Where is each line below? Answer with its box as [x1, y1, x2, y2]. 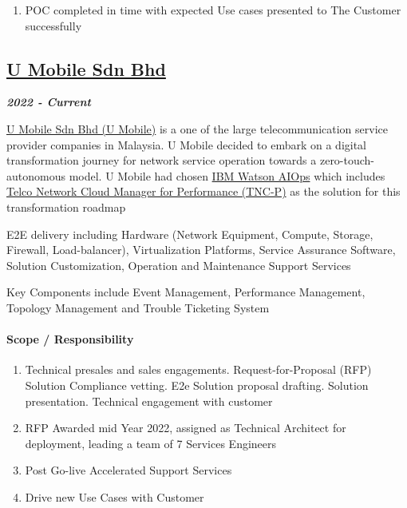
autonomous [6, 167, 65, 184]
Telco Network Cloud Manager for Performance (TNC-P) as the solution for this [6, 183, 401, 200]
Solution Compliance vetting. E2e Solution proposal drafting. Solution [25, 376, 369, 393]
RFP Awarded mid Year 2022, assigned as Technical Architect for [25, 419, 346, 436]
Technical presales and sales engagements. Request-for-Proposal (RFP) [25, 361, 372, 378]
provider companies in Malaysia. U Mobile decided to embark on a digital [6, 136, 367, 153]
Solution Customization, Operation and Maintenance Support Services [6, 256, 351, 273]
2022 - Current [6, 93, 91, 110]
